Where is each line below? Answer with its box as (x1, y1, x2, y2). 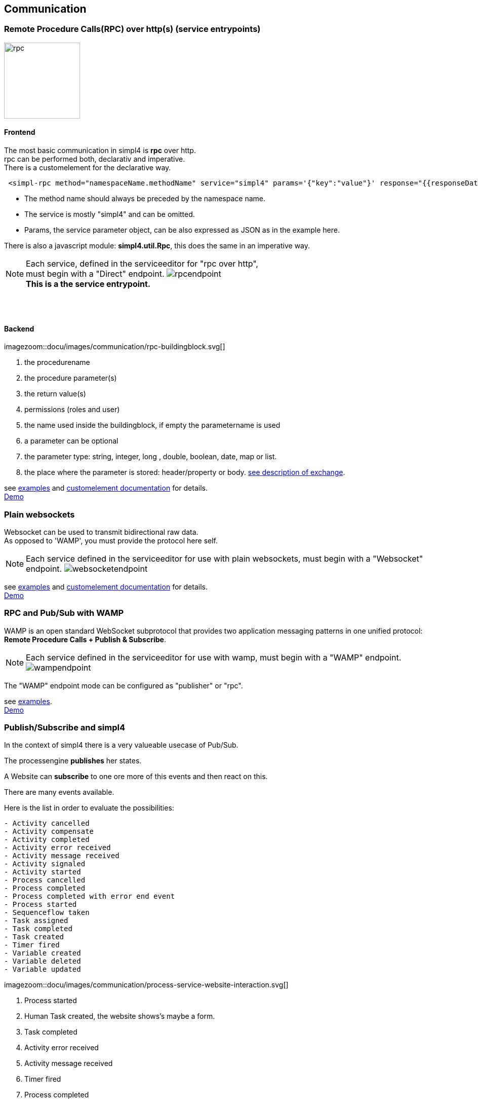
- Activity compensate (4, 827, 94, 836)
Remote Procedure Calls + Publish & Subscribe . (4, 635, 166, 644)
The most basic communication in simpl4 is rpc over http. (4, 146, 196, 155)
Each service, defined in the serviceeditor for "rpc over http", (26, 259, 258, 269)
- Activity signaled (4, 860, 86, 868)
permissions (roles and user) (24, 405, 120, 414)
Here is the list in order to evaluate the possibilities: (4, 803, 174, 813)
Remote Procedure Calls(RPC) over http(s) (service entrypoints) (4, 24, 261, 34)
